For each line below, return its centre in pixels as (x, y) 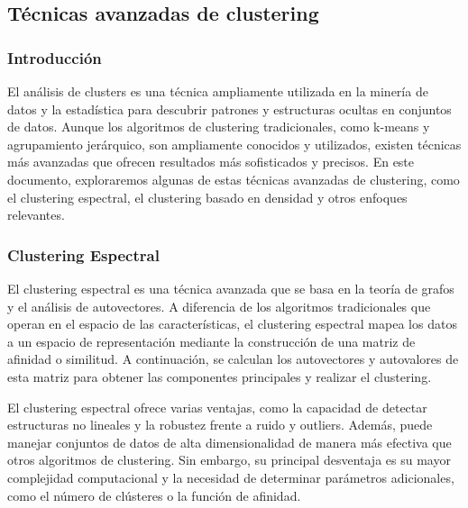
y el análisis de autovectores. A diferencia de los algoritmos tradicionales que (219, 306)
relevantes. (36, 215)
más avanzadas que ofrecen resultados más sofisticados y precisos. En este (211, 162)
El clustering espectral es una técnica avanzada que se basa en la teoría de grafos (231, 288)
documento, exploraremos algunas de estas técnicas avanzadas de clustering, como (234, 179)
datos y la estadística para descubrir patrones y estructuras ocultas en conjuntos (229, 109)
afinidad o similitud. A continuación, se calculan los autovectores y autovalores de (233, 359)
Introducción (55, 57)
